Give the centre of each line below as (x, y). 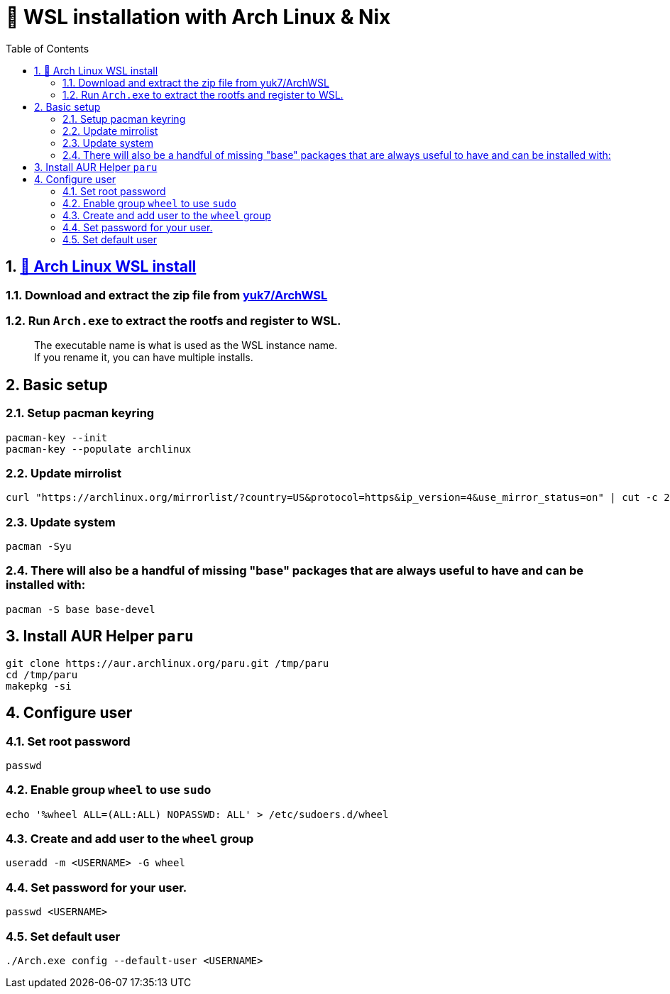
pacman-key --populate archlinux (99, 449)
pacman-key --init (57, 437)
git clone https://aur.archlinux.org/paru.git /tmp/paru (167, 663)
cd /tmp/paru (42, 674)
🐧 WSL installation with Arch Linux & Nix (198, 17)
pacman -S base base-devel (81, 609)
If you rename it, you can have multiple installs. (144, 358)
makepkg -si (39, 686)
